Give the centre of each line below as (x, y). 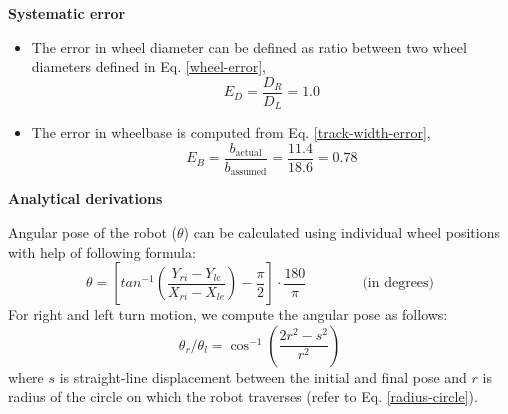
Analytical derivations (85, 198)
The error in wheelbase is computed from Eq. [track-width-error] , (231, 132)
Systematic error (67, 13)
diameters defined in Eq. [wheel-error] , (148, 66)
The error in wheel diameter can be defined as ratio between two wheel (249, 46)
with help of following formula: (102, 251)
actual (248, 153)
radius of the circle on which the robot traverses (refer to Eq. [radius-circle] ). (243, 396)
